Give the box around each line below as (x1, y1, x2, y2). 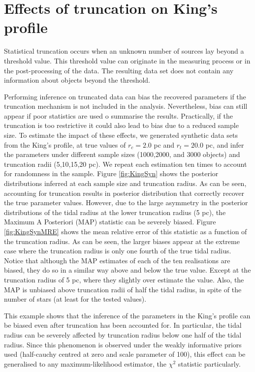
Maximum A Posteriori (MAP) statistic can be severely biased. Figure (4, 217, 216, 227)
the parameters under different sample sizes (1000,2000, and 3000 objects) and (4, 149, 240, 159)
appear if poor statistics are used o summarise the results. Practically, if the (4, 110, 233, 121)
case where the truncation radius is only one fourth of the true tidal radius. (4, 246, 231, 256)
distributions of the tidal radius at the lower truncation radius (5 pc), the (4, 207, 226, 217)
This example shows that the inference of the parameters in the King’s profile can (4, 310, 251, 320)
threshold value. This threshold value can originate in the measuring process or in (4, 55, 251, 65)
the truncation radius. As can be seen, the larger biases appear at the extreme (4, 236, 240, 246)
